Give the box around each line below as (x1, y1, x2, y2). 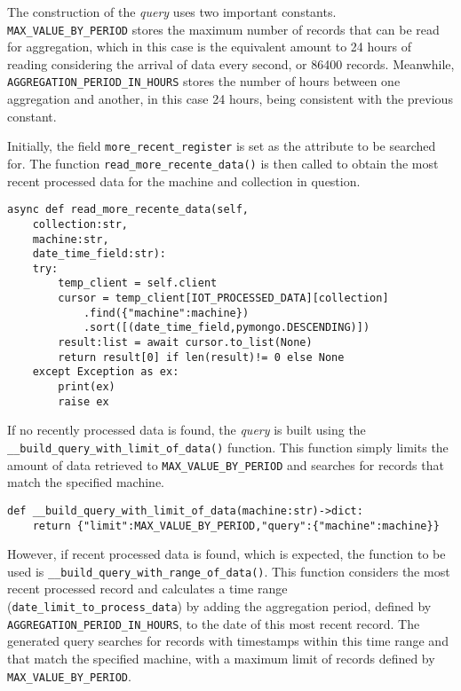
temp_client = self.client (58, 277, 218, 290)
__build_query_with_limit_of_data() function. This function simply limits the (7, 437, 449, 456)
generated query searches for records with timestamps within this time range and (7, 632, 449, 650)
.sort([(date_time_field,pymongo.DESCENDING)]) (83, 321, 370, 334)
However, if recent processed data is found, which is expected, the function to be (7, 545, 446, 563)
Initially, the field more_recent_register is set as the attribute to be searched (7, 137, 436, 155)
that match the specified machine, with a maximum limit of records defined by (7, 648, 435, 667)
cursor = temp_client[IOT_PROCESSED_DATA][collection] (58, 292, 389, 305)
